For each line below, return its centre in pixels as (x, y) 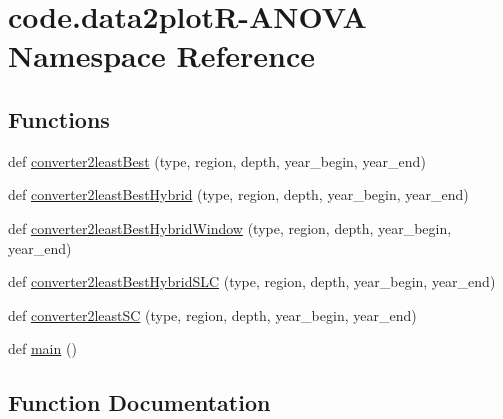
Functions (59, 118)
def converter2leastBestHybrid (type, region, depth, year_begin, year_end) (238, 194)
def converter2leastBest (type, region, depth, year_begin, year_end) (217, 160)
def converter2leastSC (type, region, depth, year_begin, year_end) (212, 314)
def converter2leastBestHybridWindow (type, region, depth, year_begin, (230, 227)
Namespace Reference (161, 55)
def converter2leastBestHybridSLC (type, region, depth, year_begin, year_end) (252, 281)
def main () (42, 348)
